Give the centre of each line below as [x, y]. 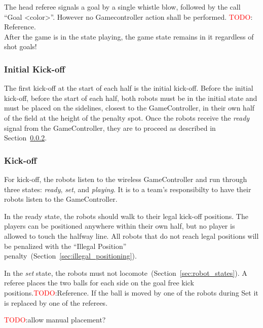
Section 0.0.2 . [26, 138]
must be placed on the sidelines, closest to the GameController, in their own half [129, 108]
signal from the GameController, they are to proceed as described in [110, 127]
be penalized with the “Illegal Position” [65, 246]
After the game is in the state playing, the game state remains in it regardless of [129, 36]
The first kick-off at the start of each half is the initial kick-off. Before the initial [129, 88]
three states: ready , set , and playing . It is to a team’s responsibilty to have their [128, 189]
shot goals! [21, 46]
